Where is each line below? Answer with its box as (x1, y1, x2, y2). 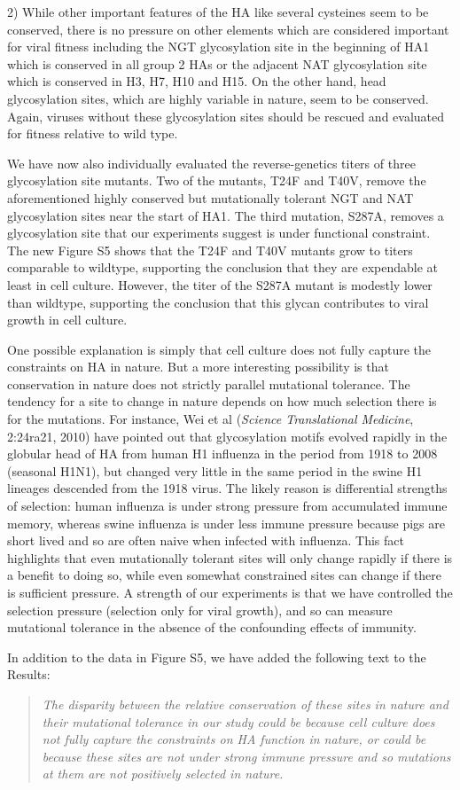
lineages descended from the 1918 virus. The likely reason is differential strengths (7, 479, 448, 497)
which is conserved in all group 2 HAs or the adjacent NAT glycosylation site (7, 54, 427, 73)
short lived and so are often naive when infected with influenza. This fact (7, 531, 404, 550)
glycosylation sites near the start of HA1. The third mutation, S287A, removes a (7, 206, 444, 224)
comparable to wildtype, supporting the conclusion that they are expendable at (7, 258, 439, 277)
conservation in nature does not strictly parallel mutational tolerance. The (7, 374, 410, 393)
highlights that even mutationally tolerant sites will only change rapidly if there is (7, 548, 453, 567)
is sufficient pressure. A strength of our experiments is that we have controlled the (7, 583, 453, 601)
